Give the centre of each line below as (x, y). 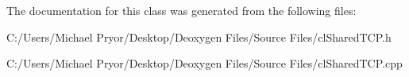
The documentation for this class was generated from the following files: (181, 10)
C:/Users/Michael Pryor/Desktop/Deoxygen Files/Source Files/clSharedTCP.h (199, 37)
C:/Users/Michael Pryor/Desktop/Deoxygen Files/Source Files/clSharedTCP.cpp (204, 63)
